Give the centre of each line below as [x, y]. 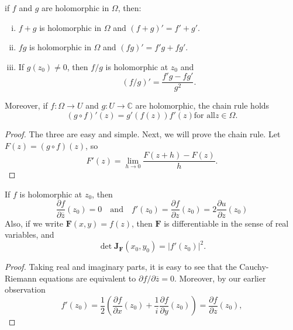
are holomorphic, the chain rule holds [202, 105]
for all [204, 116]
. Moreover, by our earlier [220, 278]
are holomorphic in [75, 8]
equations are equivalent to [88, 278]
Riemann [21, 278]
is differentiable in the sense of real [226, 223]
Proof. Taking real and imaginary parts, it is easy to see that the [121, 267]
